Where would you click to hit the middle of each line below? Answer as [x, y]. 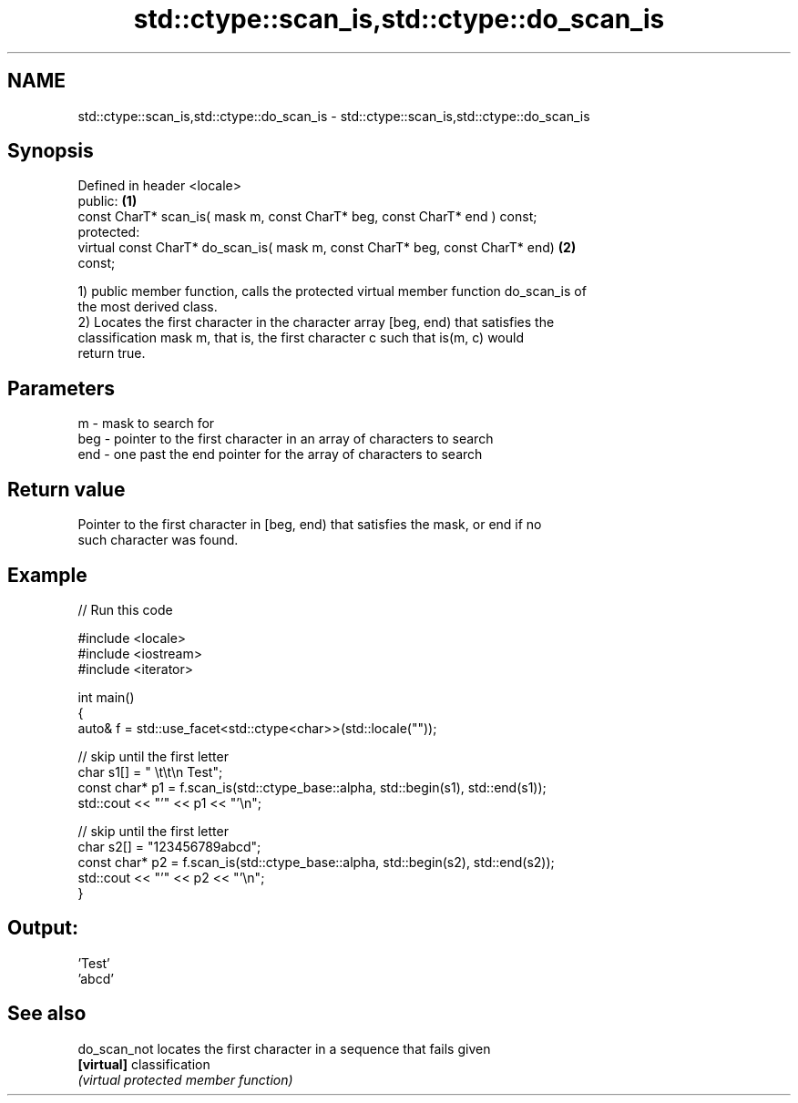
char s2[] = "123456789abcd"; [169, 846]
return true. [112, 353]
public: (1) [107, 201]
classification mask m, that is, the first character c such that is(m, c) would [301, 338]
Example [47, 575]
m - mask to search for [146, 424]
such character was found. [158, 540]
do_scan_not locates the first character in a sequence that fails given [284, 1048]
